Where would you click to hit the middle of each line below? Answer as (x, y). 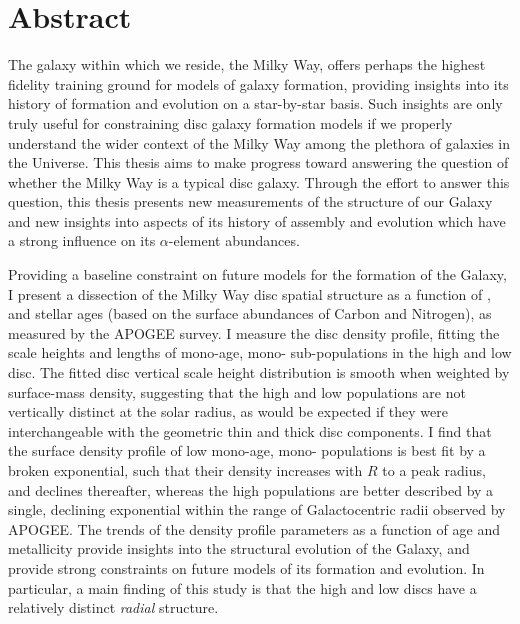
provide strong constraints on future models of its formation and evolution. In (246, 567)
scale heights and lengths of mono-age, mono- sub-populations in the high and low (260, 352)
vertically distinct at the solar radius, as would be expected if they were (228, 411)
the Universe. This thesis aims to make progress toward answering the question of (258, 162)
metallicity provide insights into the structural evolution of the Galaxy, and (239, 548)
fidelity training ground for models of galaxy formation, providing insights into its (258, 83)
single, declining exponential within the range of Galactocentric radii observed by (257, 509)
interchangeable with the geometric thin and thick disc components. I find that (250, 430)
